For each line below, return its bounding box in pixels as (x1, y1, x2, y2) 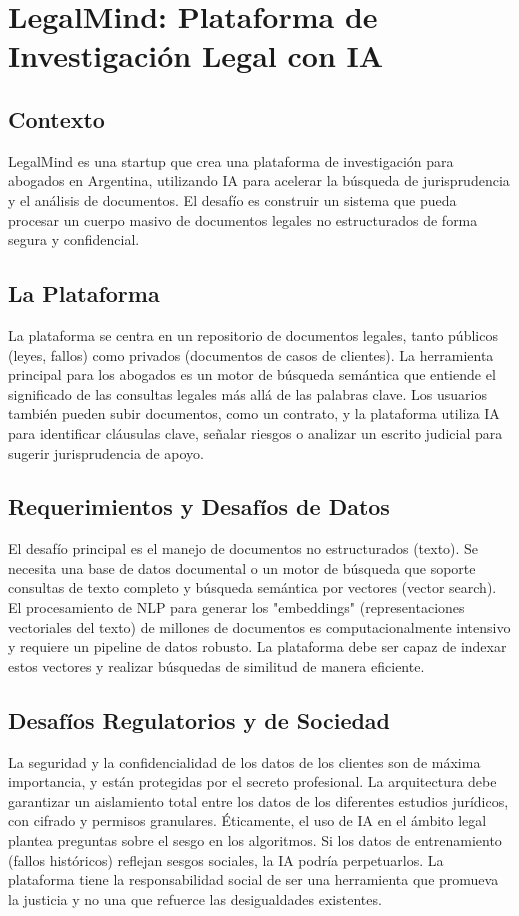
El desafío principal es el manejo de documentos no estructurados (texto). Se (8, 538, 479, 559)
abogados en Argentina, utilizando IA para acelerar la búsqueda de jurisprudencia (8, 170, 510, 191)
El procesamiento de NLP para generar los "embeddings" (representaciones (8, 597, 465, 618)
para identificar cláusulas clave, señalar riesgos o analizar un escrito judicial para (8, 422, 503, 443)
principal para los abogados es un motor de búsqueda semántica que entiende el (8, 364, 496, 385)
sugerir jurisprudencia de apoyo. (8, 442, 204, 463)
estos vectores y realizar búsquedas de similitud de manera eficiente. (8, 655, 425, 676)
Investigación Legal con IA (8, 35, 384, 76)
